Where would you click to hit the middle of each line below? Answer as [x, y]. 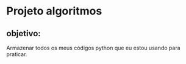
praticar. [17, 54]
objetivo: [23, 34]
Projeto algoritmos [54, 11]
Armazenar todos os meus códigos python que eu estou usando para [94, 48]
